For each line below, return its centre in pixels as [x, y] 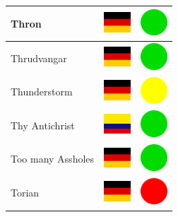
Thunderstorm [42, 92]
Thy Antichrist [43, 125]
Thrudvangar [39, 58]
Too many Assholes [53, 159]
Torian [25, 193]
